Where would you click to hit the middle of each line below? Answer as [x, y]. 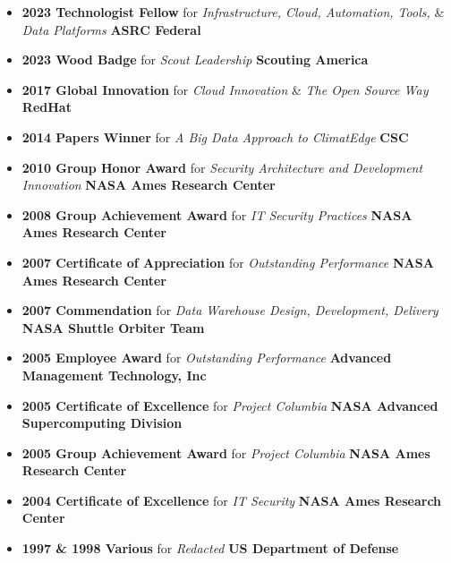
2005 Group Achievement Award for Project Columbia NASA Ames [226, 452]
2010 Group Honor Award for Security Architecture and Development [222, 167]
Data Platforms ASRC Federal [111, 29]
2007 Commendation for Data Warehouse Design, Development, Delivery [230, 310]
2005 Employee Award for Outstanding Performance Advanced [207, 358]
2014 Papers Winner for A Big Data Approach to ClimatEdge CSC [215, 136]
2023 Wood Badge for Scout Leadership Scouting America [195, 60]
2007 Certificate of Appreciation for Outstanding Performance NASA [228, 262]
